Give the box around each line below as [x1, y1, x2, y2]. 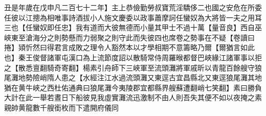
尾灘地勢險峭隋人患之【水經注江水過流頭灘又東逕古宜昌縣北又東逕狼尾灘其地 [4, 72, 262, 83]
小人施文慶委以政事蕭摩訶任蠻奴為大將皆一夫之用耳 [90, 12, 262, 22]
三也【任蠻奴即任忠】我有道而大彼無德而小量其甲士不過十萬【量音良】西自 [4, 22, 255, 33]
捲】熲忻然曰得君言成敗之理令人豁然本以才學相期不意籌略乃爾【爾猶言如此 [4, 42, 255, 53]
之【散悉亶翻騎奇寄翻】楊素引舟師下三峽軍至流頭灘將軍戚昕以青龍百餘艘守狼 [4, 62, 262, 73]
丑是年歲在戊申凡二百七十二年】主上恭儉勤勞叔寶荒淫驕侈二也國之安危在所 [4, 2, 255, 12]
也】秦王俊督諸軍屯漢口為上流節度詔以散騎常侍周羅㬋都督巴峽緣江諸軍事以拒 [4, 52, 262, 62]
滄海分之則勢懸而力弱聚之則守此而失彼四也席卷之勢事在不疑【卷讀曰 [25, 32, 255, 42]
